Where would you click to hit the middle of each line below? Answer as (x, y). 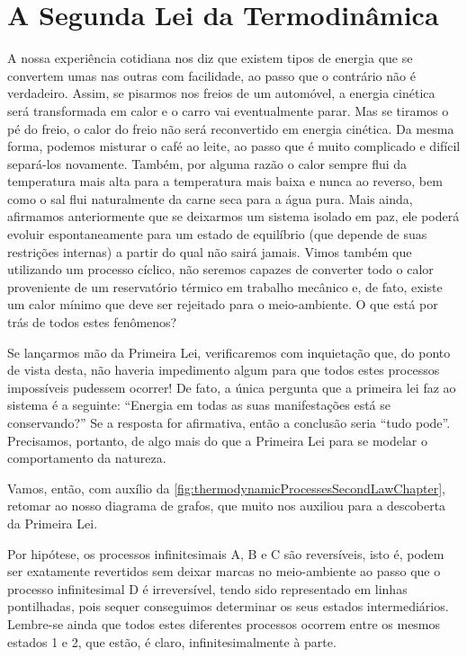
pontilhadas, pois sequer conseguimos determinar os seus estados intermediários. (228, 606)
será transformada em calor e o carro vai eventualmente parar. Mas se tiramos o (228, 110)
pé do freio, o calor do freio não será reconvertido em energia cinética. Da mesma (231, 128)
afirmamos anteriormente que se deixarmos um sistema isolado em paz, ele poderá (233, 216)
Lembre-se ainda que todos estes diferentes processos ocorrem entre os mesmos (224, 623)
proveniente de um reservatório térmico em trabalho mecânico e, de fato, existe (225, 286)
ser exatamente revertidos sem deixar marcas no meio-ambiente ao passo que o (224, 571)
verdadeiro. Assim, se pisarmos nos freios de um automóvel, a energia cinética (221, 93)
